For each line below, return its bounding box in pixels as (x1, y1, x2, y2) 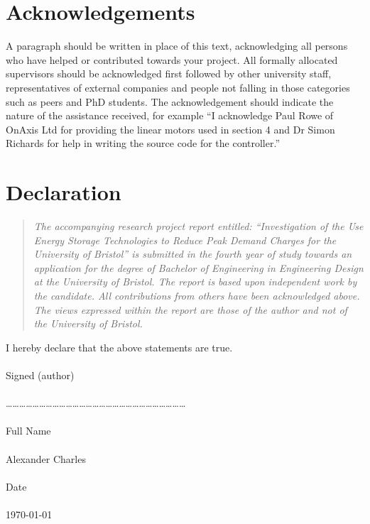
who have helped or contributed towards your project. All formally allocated (6, 52, 338, 67)
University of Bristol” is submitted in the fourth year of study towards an (33, 246, 352, 261)
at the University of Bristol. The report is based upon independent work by (33, 274, 357, 289)
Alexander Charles (6, 451, 86, 466)
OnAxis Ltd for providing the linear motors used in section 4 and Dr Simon (6, 121, 335, 136)
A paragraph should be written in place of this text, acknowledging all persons (6, 38, 348, 53)
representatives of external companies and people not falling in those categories (6, 80, 350, 94)
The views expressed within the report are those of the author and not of (33, 302, 347, 317)
